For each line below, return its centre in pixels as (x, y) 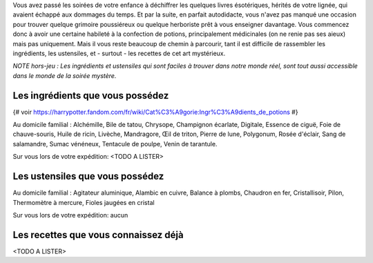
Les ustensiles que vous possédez (88, 176)
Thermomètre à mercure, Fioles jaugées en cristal (84, 202)
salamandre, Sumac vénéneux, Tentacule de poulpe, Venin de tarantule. (115, 144)
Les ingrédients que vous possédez (91, 96)
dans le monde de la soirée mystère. (65, 75)
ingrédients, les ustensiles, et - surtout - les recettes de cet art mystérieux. (119, 53)
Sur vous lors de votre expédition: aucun (70, 215)
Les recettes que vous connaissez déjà (98, 235)
